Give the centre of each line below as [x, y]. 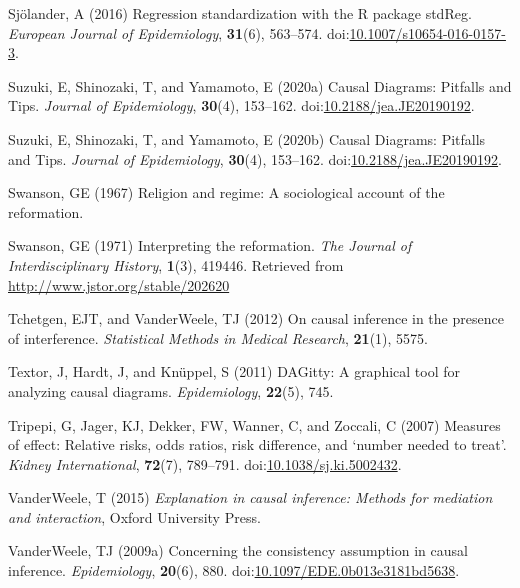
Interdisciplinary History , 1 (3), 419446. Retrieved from [176, 264]
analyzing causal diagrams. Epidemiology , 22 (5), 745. [171, 390]
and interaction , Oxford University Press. [134, 516]
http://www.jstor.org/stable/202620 [119, 284]
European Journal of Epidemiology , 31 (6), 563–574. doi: [179, 32]
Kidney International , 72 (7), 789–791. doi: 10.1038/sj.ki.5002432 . [205, 463]
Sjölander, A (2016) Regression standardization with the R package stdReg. [240, 13]
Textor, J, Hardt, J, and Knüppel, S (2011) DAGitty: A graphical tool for [234, 371]
